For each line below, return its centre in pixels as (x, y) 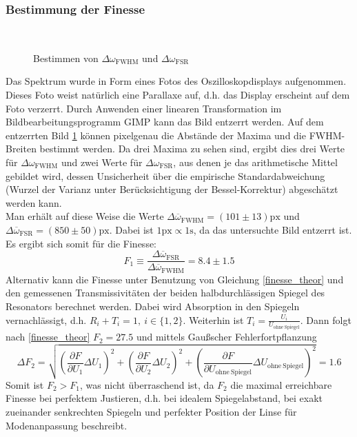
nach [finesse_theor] (48, 337)
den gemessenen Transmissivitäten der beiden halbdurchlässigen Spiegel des (165, 293)
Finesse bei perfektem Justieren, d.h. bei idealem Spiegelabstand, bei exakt (164, 398)
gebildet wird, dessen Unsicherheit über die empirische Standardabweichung (165, 175)
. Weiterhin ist (213, 319)
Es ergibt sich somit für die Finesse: (81, 243)
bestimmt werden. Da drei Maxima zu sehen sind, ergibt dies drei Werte (192, 149)
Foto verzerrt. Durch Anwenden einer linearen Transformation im (144, 108)
